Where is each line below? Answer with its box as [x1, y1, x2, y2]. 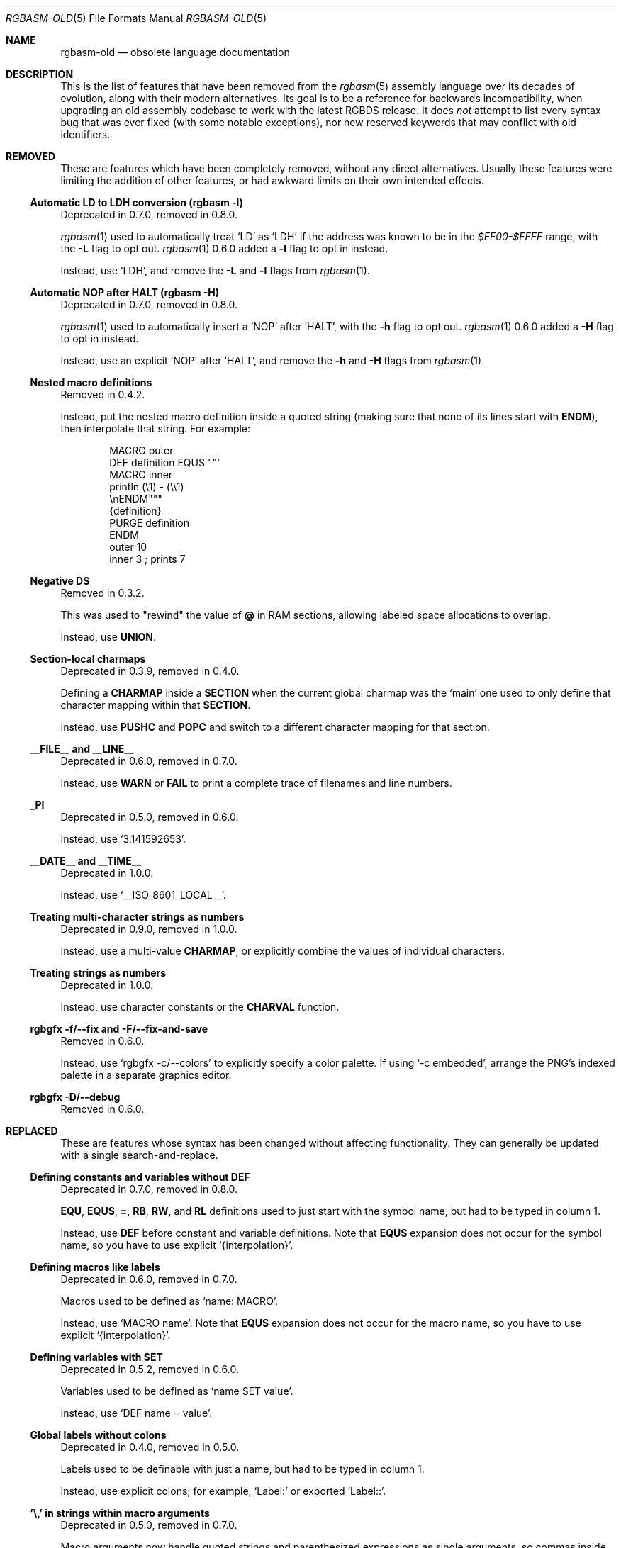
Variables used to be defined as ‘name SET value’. [60, 1385, 293, 1397]
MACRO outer [109, 444, 174, 456]
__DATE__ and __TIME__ [30, 855, 142, 867]
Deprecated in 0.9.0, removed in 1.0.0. [60, 923, 237, 935]
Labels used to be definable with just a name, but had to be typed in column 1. [60, 1463, 425, 1475]
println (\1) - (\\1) [109, 481, 184, 493]
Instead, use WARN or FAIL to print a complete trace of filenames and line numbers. [60, 777, 452, 789]
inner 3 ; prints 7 [109, 553, 186, 565]
